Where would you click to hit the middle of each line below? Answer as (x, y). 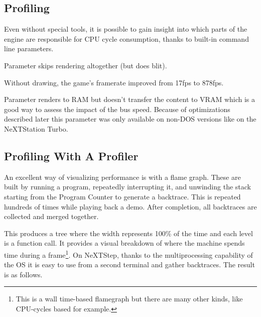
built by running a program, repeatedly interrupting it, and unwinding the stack (127, 187)
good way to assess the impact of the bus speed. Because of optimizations (117, 109)
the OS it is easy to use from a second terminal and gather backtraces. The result (129, 265)
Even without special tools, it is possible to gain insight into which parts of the (126, 29)
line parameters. (29, 48)
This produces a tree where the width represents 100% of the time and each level (128, 233)
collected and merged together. (51, 216)
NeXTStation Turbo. (36, 128)
